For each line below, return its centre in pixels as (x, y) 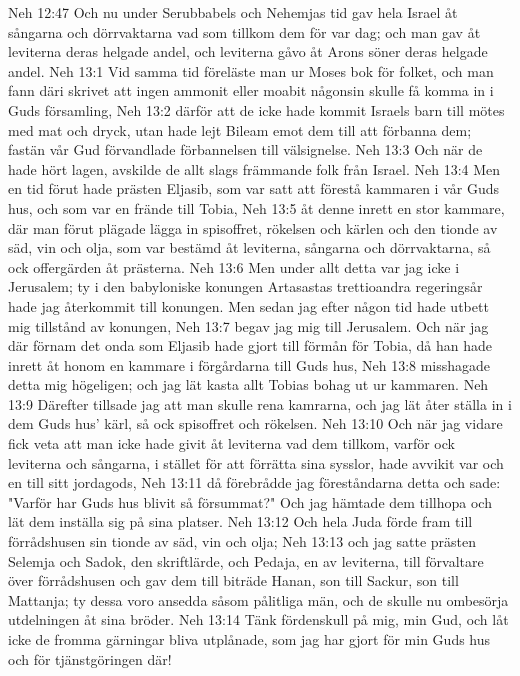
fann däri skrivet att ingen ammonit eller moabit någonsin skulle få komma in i (251, 90)
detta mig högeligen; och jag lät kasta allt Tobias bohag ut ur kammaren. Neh (248, 384)
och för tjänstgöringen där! (90, 658)
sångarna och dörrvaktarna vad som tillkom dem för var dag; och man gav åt (244, 31)
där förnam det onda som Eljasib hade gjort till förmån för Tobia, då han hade (250, 345)
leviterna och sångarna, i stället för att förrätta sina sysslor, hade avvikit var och (256, 462)
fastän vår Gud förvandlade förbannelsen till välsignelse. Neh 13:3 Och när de (245, 149)
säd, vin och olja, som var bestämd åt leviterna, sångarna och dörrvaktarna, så (249, 247)
